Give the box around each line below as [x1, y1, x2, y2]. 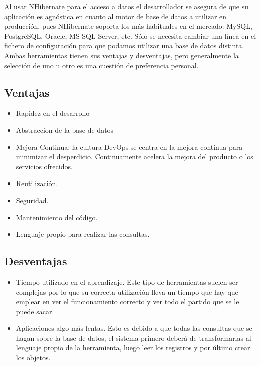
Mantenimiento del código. [16, 212, 98, 222]
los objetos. [16, 352, 51, 363]
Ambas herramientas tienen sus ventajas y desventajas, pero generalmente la [4, 50, 239, 60]
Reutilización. [16, 178, 58, 189]
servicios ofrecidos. [16, 161, 73, 171]
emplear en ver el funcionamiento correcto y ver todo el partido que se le [16, 296, 239, 307]
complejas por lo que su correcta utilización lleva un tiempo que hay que [16, 286, 238, 297]
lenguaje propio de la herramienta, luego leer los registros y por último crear [16, 342, 250, 353]
